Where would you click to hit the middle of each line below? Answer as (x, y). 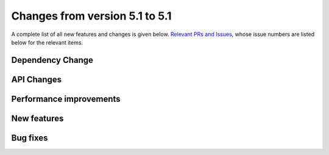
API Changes (37, 79)
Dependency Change (52, 60)
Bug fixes (30, 138)
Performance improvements (66, 99)
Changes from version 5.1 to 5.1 (91, 16)
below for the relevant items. (47, 42)
